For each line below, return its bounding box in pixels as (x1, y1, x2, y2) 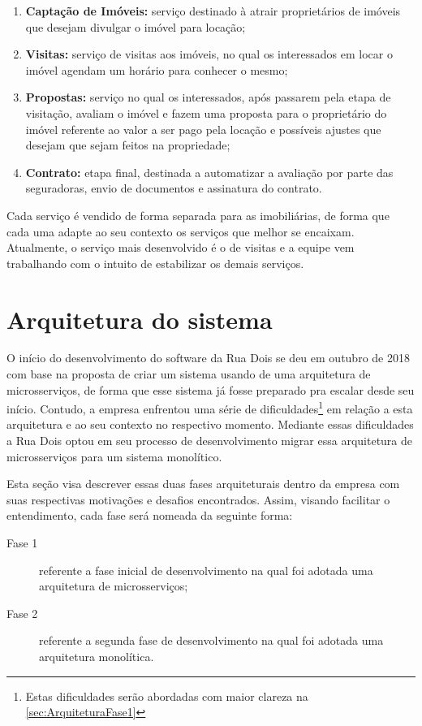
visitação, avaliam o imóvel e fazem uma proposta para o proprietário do (25, 104, 387, 121)
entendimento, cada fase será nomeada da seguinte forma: (6, 507, 293, 524)
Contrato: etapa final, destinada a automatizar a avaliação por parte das (25, 163, 394, 180)
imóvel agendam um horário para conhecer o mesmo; (25, 61, 288, 78)
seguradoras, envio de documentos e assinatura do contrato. (25, 179, 322, 197)
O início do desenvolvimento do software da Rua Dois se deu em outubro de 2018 (6, 349, 410, 366)
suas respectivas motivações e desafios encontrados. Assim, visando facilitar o (6, 490, 390, 508)
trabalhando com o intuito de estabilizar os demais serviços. (6, 254, 304, 271)
